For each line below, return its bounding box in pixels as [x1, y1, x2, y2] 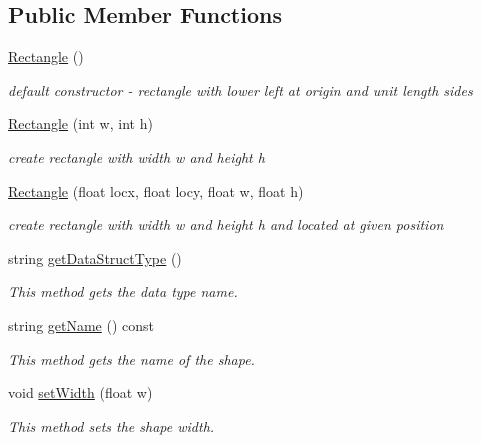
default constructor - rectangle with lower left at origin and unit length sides [8, 79, 473, 100]
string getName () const [8, 314, 155, 335]
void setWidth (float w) [8, 382, 153, 403]
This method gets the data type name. [8, 281, 238, 302]
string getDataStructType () [8, 247, 182, 268]
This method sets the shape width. [8, 415, 215, 436]
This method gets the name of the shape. [8, 348, 255, 369]
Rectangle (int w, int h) [8, 113, 153, 134]
